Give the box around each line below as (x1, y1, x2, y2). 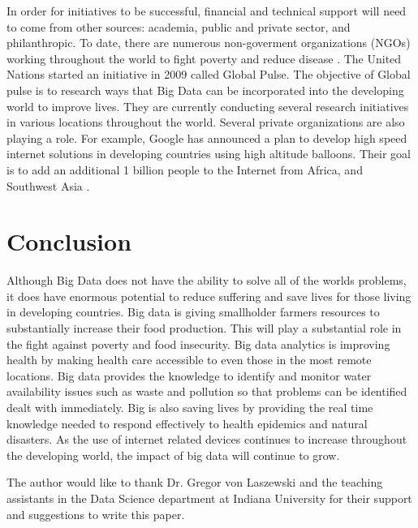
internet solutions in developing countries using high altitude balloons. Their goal (6, 145, 411, 162)
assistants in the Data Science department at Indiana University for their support (6, 489, 412, 506)
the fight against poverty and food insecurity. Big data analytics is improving (6, 335, 390, 352)
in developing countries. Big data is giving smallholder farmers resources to (6, 303, 380, 320)
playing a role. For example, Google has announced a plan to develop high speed (6, 129, 407, 146)
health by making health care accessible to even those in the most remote (6, 351, 372, 368)
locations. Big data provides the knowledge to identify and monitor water (6, 367, 372, 384)
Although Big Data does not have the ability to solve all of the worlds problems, (6, 272, 407, 289)
